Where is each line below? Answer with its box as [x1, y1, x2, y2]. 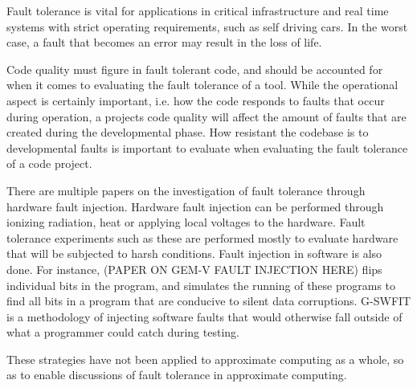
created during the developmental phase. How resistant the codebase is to [6, 124, 369, 141]
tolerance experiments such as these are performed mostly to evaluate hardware [6, 229, 399, 246]
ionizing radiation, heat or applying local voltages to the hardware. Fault [6, 214, 366, 231]
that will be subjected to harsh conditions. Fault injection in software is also [6, 245, 382, 262]
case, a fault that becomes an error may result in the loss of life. [6, 34, 322, 51]
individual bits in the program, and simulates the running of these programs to [6, 276, 396, 293]
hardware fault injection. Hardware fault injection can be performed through [6, 198, 384, 214]
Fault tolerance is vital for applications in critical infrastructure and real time [6, 2, 389, 18]
